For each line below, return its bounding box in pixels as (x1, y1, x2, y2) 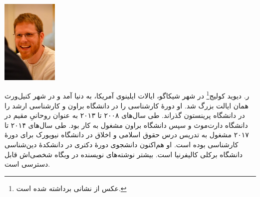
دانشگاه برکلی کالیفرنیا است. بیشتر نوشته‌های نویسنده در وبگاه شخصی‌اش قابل (4, 149, 243, 159)
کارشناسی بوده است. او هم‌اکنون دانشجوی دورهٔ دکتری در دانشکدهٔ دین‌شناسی (4, 139, 239, 149)
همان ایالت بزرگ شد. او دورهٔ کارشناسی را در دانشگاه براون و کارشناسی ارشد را (4, 100, 249, 110)
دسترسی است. (4, 159, 50, 169)
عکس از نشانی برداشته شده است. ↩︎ (16, 183, 127, 193)
